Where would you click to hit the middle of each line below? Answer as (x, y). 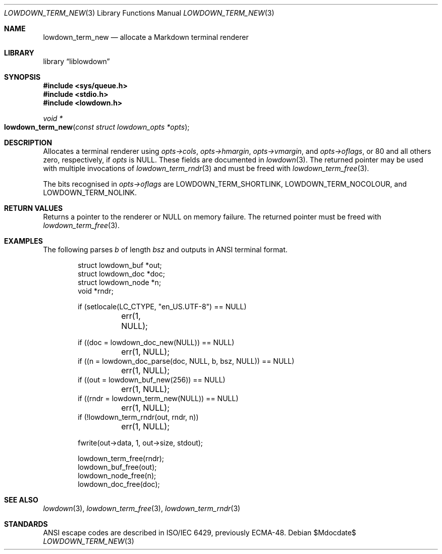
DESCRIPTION (28, 143)
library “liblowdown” (76, 61)
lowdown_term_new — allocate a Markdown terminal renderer (146, 37)
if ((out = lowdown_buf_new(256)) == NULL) (152, 380)
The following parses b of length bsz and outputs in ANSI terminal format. (165, 250)
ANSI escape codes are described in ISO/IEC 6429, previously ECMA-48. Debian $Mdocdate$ (200, 533)
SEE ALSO (21, 500)
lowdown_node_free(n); (117, 476)
